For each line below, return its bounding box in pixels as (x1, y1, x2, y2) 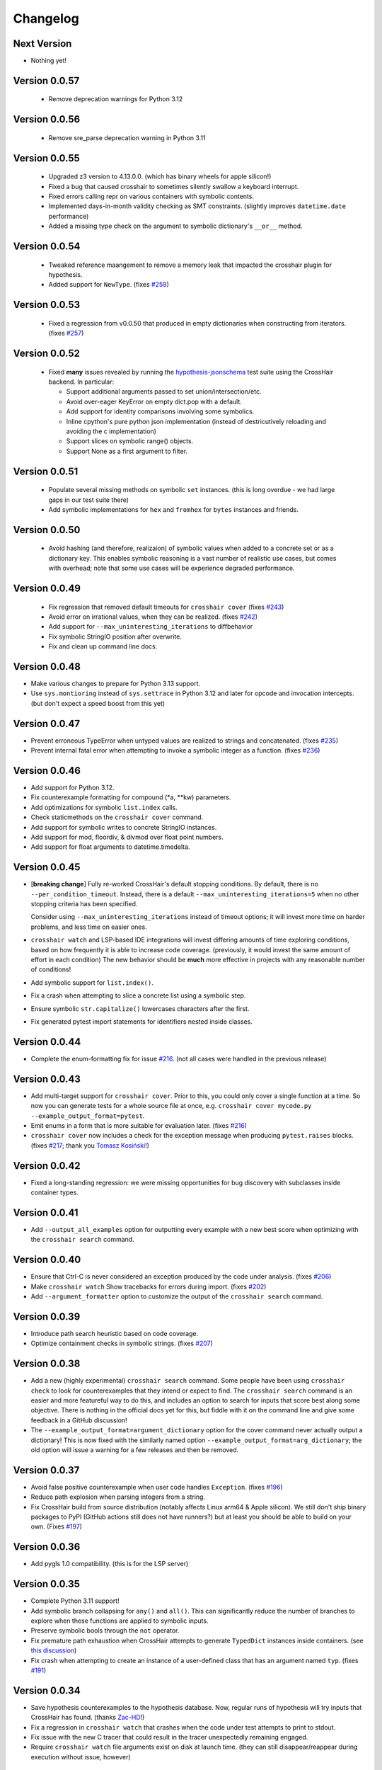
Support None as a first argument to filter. (66, 447, 187, 455)
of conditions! (30, 965, 71, 973)
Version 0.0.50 (13, 524, 81, 536)
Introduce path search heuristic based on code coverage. (30, 1329, 199, 1337)
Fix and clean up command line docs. (48, 642, 158, 651)
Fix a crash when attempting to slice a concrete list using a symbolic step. (30, 991, 246, 1000)
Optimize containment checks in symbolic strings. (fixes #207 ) (30, 1339, 214, 1348)
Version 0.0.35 (13, 1578, 81, 1590)
